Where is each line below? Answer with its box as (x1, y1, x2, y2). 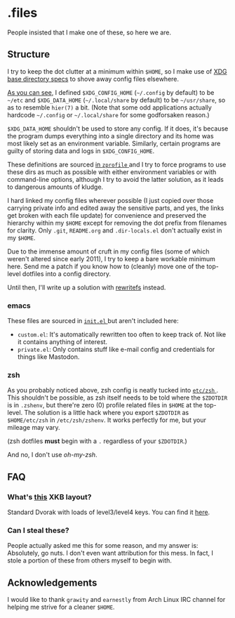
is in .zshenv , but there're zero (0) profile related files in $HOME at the (7, 401, 203, 409)
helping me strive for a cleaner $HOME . (7, 603, 115, 612)
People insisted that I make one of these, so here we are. (7, 28, 172, 37)
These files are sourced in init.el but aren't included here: (7, 317, 179, 325)
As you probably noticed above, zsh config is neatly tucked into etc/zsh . (7, 386, 219, 395)
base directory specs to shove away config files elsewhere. (7, 74, 180, 83)
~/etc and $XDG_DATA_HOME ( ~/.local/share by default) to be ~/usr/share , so (7, 96, 226, 104)
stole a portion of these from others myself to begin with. (7, 556, 172, 565)
